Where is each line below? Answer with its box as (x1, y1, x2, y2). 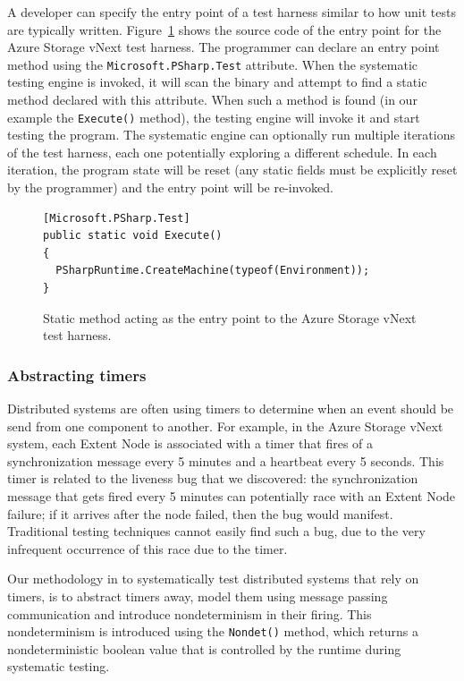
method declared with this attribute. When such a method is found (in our (7, 90, 418, 109)
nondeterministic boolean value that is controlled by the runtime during (7, 639, 401, 658)
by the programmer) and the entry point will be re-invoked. (7, 178, 333, 197)
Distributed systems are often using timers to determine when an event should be (7, 399, 454, 418)
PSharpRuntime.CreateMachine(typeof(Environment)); (55, 264, 370, 277)
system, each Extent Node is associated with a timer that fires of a (7, 434, 374, 453)
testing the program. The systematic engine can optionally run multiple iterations (7, 125, 455, 144)
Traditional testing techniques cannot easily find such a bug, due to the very (7, 522, 426, 541)
